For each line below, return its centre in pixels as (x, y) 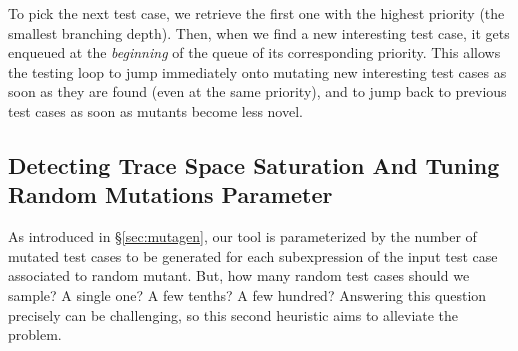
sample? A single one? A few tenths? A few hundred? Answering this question (247, 294)
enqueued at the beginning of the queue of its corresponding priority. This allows (254, 52)
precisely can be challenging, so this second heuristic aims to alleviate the (233, 314)
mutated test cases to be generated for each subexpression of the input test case (253, 255)
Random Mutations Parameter (170, 194)
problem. (35, 334)
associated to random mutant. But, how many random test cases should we (239, 275)
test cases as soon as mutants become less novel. (155, 110)
